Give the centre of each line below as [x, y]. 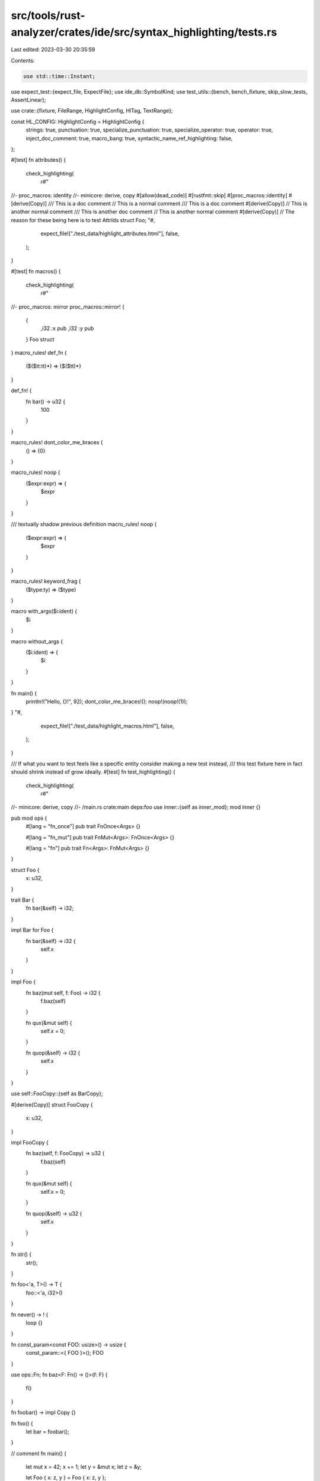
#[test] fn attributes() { [39, 160]
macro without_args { [37, 641]
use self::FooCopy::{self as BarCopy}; [57, 1094]
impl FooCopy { [30, 1142]
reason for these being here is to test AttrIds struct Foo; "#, [83, 220]
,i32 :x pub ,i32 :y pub [67, 328]
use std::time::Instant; [60, 76]
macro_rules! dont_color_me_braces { [57, 443]
